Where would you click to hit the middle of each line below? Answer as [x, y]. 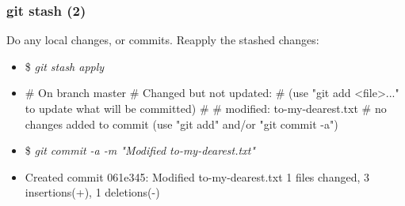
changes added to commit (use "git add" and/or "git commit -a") [181, 124]
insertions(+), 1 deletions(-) [92, 192]
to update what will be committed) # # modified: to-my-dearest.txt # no [206, 108]
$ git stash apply [65, 66]
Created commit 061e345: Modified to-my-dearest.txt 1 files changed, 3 [197, 176]
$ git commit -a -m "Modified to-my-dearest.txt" [140, 150]
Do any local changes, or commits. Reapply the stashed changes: [163, 40]
